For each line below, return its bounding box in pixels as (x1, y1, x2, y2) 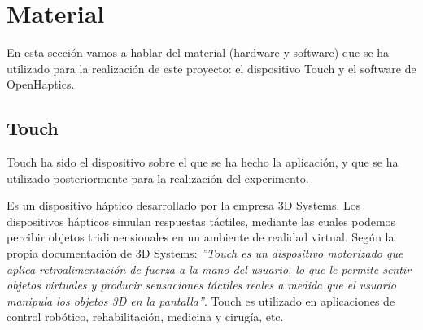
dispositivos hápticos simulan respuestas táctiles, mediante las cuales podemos (7, 212, 396, 229)
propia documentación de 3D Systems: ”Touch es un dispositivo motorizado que (7, 245, 403, 262)
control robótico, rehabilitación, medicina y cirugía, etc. (7, 308, 284, 325)
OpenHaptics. (7, 76, 75, 93)
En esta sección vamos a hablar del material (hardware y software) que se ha (7, 44, 390, 61)
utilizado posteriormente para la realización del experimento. (7, 169, 309, 186)
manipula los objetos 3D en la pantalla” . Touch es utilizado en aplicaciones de (7, 292, 395, 309)
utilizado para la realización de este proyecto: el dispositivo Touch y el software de (7, 59, 416, 76)
